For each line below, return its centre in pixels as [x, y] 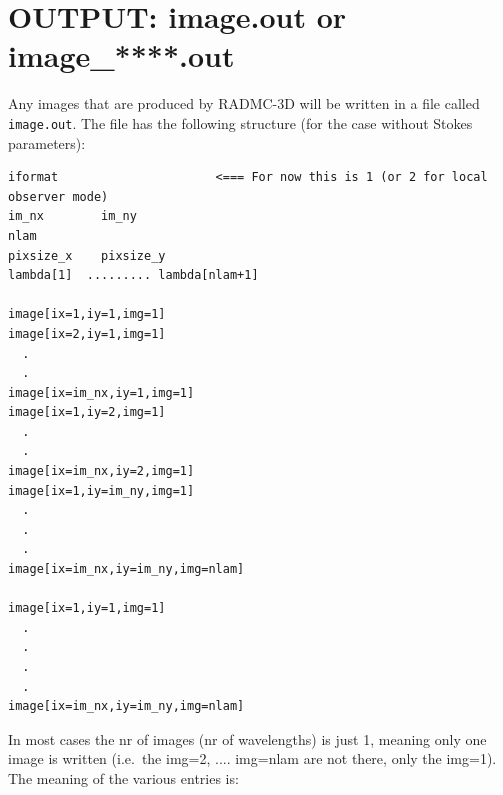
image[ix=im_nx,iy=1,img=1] [101, 392]
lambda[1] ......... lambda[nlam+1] [133, 275]
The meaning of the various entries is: [123, 777]
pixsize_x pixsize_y [87, 255]
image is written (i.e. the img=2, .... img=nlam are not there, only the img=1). [252, 758]
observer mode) [58, 196]
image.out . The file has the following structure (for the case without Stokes [240, 122]
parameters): [47, 142]
